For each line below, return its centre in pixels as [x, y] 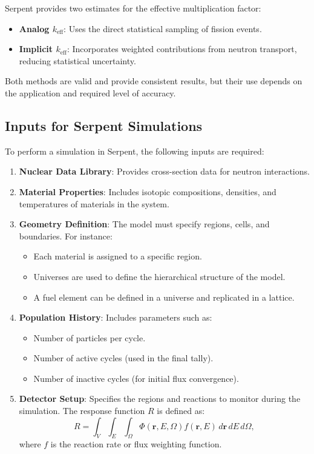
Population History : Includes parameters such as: [116, 317]
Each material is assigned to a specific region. [118, 256]
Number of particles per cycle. [90, 337]
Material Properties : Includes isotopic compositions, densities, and [148, 191]
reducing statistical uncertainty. [77, 60]
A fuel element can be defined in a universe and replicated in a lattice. [164, 297]
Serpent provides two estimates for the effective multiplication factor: [133, 8]
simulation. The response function [82, 411]
